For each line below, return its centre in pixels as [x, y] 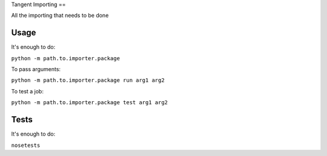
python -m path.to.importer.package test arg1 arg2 [90, 103]
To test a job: [27, 91]
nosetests [26, 145]
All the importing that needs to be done [60, 16]
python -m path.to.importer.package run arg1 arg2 [88, 80]
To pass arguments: [36, 69]
